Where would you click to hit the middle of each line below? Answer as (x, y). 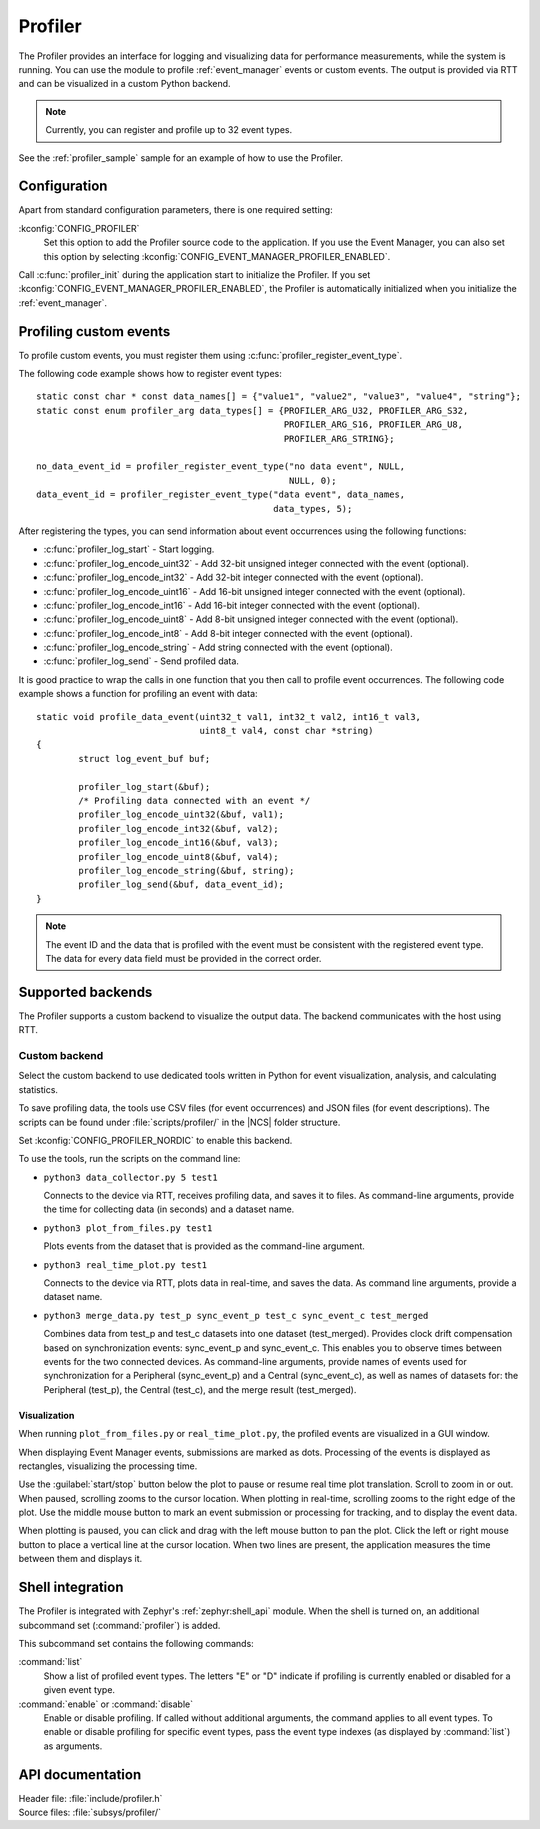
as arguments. (73, 1746)
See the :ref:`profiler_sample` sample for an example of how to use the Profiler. (181, 157)
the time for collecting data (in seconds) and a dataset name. (169, 1209)
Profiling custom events (94, 331)
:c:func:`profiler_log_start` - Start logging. (129, 549)
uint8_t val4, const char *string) (286, 731)
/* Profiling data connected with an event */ (194, 800)
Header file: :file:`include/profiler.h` (90, 1798)
